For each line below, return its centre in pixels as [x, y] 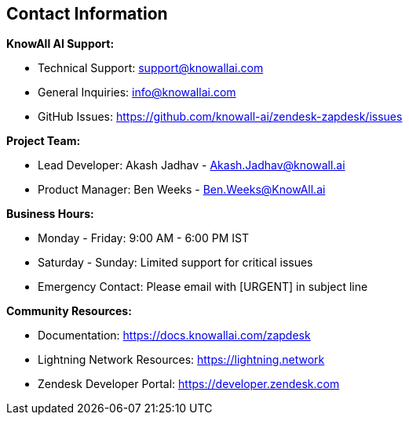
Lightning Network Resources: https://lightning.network [181, 360]
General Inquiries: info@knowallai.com [137, 93]
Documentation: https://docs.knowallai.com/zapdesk [174, 336]
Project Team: [44, 141]
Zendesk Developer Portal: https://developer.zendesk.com [189, 384]
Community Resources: [69, 311]
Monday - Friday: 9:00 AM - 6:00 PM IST [143, 238]
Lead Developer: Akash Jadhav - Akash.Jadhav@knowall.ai [192, 165]
